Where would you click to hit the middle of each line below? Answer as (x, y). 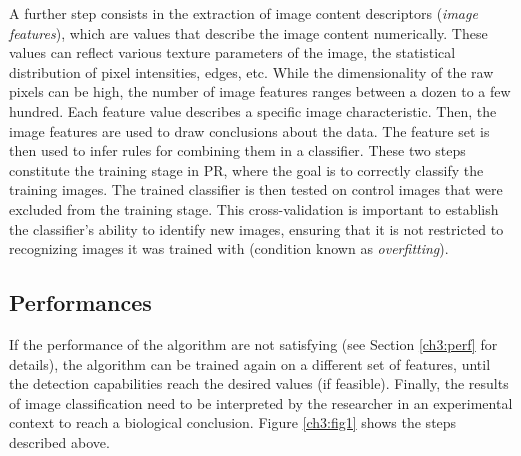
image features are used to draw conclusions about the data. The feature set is (249, 130)
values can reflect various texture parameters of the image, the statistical (232, 52)
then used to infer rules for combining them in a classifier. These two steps (237, 150)
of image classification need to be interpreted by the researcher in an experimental (261, 402)
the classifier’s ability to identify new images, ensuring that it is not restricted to (256, 228)
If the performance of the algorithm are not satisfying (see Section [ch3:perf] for (253, 343)
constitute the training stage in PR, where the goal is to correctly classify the (246, 169)
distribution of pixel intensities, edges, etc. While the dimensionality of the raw (251, 71)
